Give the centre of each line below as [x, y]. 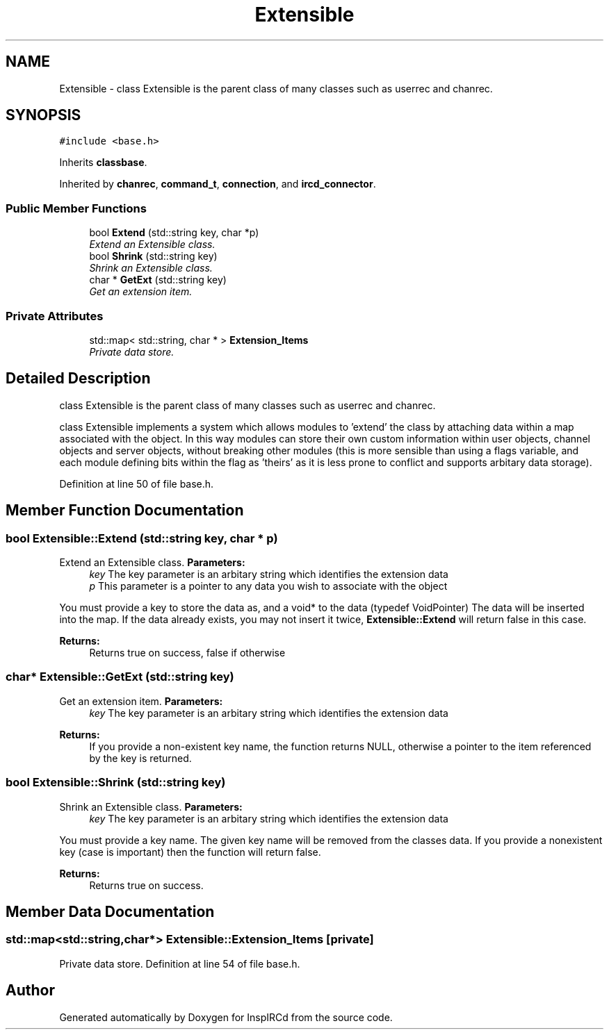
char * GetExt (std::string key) [158, 280]
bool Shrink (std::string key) [153, 256]
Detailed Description [78, 379]
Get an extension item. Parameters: [141, 701]
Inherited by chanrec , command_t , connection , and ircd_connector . [218, 184]
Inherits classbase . [103, 163]
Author [30, 991]
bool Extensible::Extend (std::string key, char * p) [142, 538]
